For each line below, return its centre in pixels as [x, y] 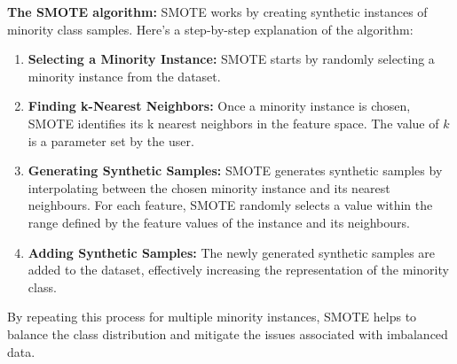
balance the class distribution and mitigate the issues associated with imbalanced [228, 333]
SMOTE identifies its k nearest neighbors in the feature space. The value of [233, 123]
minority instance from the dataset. [124, 76]
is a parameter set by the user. [111, 140]
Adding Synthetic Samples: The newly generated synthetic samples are [232, 252]
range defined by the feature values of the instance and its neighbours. [219, 222]
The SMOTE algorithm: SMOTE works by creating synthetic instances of [217, 12]
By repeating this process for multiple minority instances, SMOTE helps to [212, 317]
